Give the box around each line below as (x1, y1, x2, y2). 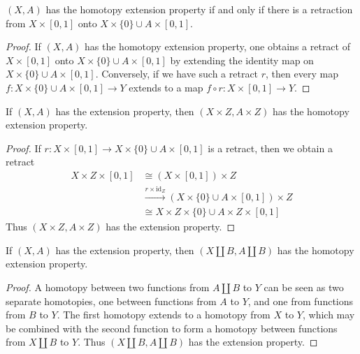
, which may (302, 307, 355, 322)
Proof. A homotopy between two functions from (6, 280, 210, 295)
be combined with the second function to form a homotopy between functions (6, 320, 338, 335)
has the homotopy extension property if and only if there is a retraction (45, 2, 353, 16)
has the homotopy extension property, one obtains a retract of (85, 39, 350, 54)
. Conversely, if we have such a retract (95, 66, 259, 81)
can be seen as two (264, 280, 344, 295)
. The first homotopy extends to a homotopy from (57, 307, 271, 322)
